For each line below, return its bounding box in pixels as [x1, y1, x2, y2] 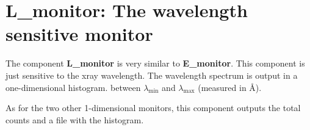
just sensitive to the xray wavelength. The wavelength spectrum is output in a [5, 68, 298, 81]
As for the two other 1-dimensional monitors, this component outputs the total [5, 101, 301, 114]
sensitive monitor [5, 21, 153, 46]
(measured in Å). [198, 81, 262, 93]
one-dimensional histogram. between [5, 81, 141, 93]
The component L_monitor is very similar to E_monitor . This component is [5, 57, 305, 70]
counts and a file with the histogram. [5, 113, 144, 126]
